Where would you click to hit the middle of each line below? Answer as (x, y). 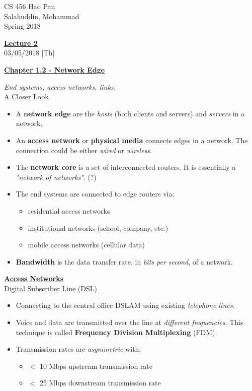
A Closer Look (26, 96)
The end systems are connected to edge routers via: (95, 194)
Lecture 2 (21, 43)
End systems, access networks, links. (60, 86)
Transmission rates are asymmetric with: (78, 349)
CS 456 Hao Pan (30, 6)
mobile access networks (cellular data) (87, 245)
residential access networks (69, 210)
